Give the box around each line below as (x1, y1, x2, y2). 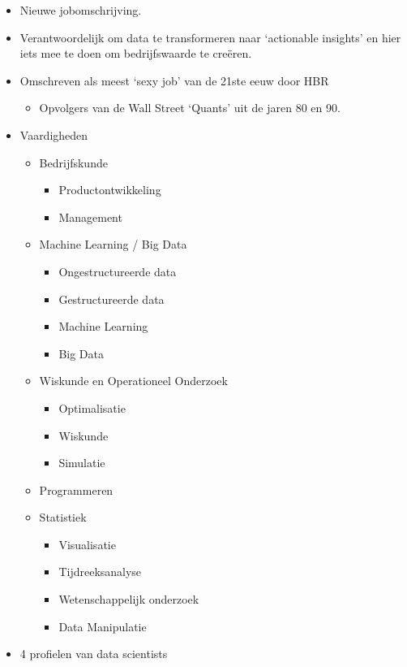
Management (58, 208, 122, 225)
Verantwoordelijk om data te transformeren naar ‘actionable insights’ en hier (19, 28, 401, 45)
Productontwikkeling (58, 181, 161, 198)
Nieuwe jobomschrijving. (19, 2, 142, 18)
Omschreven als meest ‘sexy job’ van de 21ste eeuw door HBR (19, 71, 329, 89)
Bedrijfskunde (39, 154, 108, 171)
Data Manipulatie (58, 617, 147, 635)
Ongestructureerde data (58, 262, 177, 279)
